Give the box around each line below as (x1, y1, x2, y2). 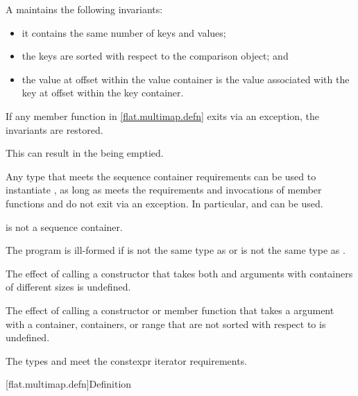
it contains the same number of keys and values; (22, 25, 226, 40)
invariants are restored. (6, 122, 103, 137)
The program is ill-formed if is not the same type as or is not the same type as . (6, 243, 346, 257)
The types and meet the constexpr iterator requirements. (6, 353, 248, 368)
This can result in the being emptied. (6, 146, 164, 160)
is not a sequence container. (6, 219, 123, 234)
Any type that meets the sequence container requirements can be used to (6, 169, 316, 183)
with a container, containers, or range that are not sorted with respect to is (6, 316, 326, 331)
